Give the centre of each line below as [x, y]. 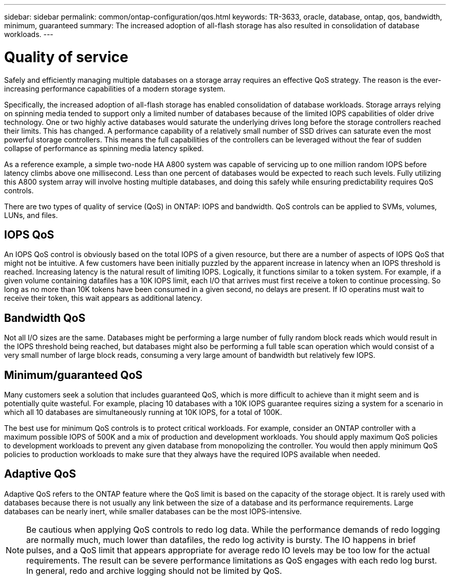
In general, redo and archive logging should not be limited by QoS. [154, 570]
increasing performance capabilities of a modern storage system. [115, 88]
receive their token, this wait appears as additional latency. [103, 298]
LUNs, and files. [31, 215]
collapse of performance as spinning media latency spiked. [104, 148]
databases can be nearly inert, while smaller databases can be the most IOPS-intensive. [153, 511]
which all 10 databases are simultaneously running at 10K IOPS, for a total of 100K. [143, 412]
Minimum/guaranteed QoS [73, 375]
